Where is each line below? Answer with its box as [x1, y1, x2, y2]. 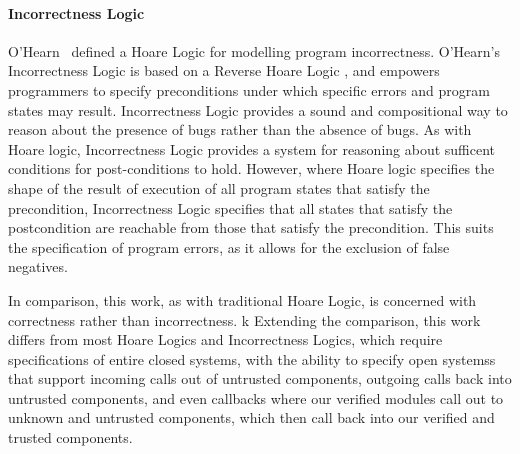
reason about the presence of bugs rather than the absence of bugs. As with [8, 119, 472, 140]
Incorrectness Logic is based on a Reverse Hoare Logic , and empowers [8, 60, 440, 81]
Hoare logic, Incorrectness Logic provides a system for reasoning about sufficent [8, 138, 496, 159]
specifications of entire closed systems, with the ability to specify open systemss [8, 348, 496, 369]
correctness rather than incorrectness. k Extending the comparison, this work [8, 309, 481, 330]
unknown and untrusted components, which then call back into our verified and [8, 407, 495, 428]
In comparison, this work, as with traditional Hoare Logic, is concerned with [8, 289, 477, 310]
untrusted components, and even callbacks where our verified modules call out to [8, 387, 504, 408]
